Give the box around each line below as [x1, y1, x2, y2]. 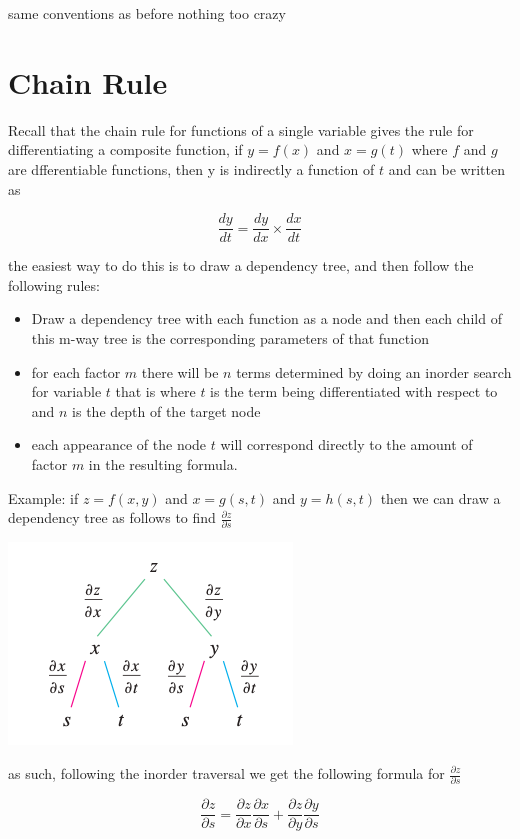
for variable [31, 381, 102, 402]
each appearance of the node [31, 434, 207, 455]
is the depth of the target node [72, 400, 261, 421]
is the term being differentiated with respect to [210, 381, 498, 402]
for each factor [31, 361, 121, 382]
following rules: [8, 274, 100, 295]
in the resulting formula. [88, 453, 238, 474]
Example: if [8, 487, 79, 508]
